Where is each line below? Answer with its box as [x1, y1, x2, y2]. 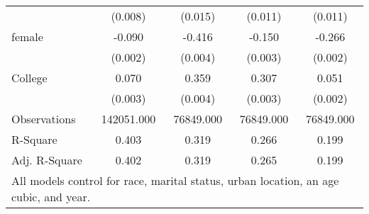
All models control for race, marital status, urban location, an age [11, 172, 339, 188]
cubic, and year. [11, 188, 91, 205]
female [11, 28, 43, 45]
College [11, 69, 48, 86]
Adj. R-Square [11, 152, 82, 168]
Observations [11, 111, 76, 127]
